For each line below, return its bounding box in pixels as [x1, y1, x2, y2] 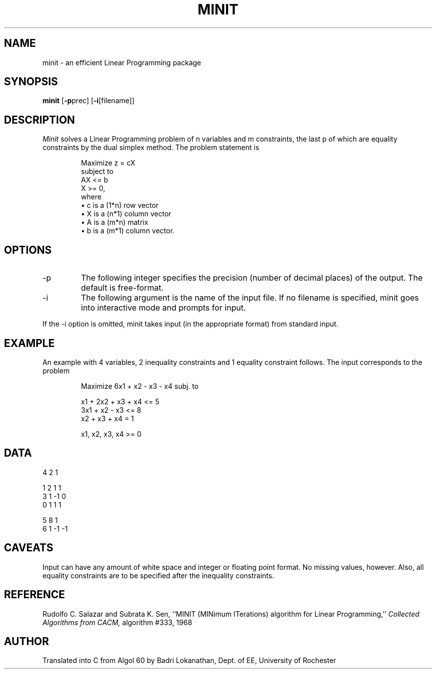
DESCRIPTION [4, 113, 75, 126]
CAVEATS [4, 541, 53, 554]
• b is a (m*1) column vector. [81, 226, 175, 235]
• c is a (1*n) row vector [81, 201, 159, 210]
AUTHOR [4, 635, 49, 648]
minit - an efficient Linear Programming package [42, 58, 201, 67]
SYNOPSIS [4, 75, 58, 88]
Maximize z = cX [81, 159, 135, 168]
